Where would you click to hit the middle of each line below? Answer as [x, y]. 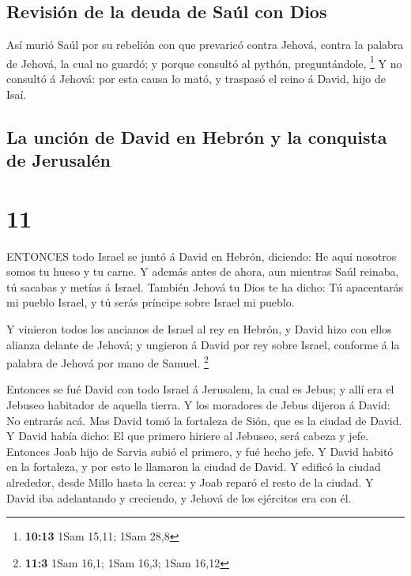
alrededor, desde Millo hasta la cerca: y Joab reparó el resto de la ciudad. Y [190, 482]
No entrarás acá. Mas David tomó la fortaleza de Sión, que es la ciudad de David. [204, 420]
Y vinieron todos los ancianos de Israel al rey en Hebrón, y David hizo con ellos [199, 328]
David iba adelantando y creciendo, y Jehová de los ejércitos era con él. [179, 497]
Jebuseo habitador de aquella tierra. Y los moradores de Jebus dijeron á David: [198, 404]
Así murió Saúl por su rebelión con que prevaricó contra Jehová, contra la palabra [205, 45]
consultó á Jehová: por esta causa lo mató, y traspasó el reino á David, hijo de [196, 79]
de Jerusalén [58, 160]
